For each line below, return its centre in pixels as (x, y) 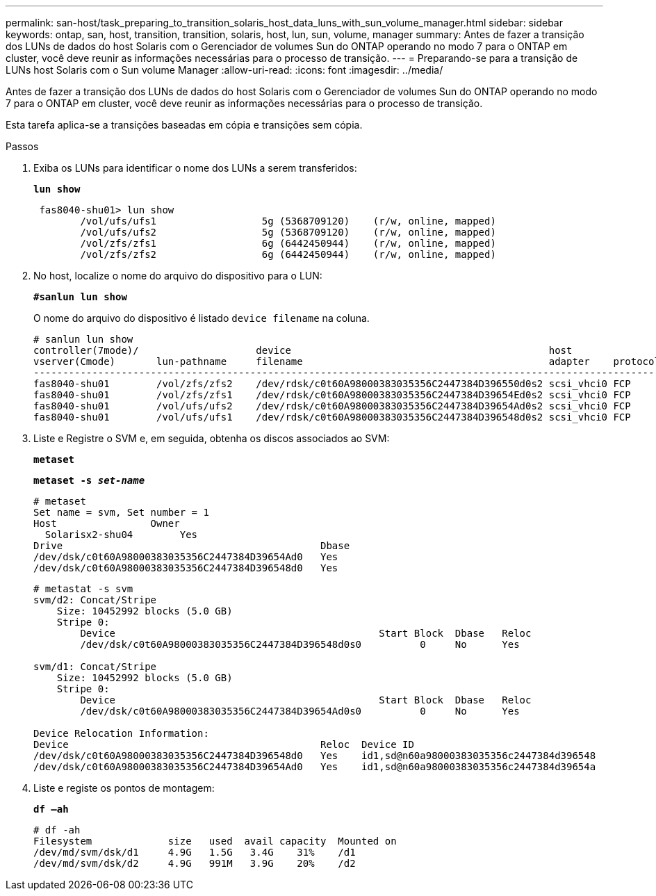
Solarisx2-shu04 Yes (121, 535)
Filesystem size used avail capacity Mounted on (215, 841)
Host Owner (107, 523)
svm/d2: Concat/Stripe (95, 600)
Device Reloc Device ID (224, 744)
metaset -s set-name (89, 480)
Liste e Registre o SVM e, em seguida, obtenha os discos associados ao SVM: (212, 438)
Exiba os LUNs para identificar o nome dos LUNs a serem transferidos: (195, 168)
